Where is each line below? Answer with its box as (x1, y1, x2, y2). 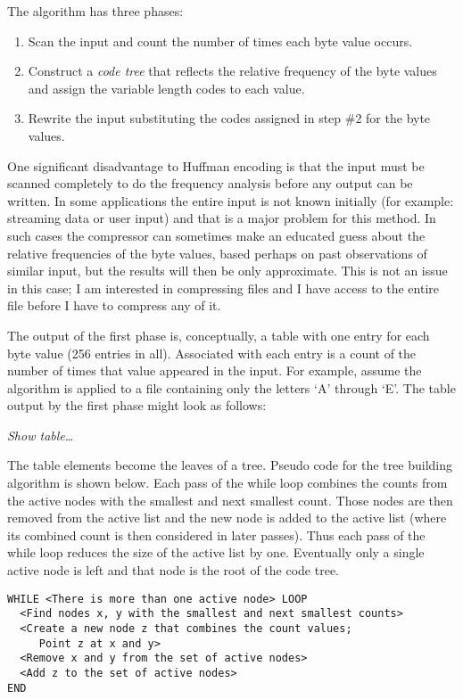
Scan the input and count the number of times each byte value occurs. (28, 31, 413, 50)
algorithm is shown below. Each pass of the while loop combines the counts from (7, 473, 448, 492)
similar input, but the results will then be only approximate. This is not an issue (7, 261, 448, 280)
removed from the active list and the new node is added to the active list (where (7, 508, 447, 527)
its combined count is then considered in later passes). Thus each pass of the (7, 525, 426, 544)
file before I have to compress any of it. (7, 296, 221, 315)
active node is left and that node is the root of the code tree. (7, 561, 339, 580)
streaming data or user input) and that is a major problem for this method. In (7, 209, 436, 227)
